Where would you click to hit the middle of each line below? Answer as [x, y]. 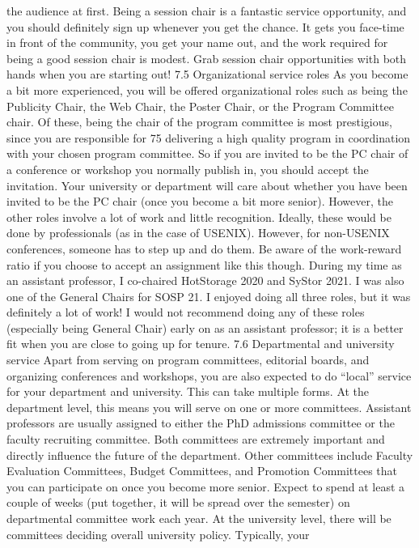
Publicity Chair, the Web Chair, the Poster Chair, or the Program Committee [200, 106]
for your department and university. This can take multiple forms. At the [188, 391]
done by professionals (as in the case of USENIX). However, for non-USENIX [198, 233]
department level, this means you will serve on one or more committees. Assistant [209, 407]
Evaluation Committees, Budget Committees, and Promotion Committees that [202, 471]
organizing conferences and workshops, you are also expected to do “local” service [209, 375]
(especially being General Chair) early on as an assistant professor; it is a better [205, 327]
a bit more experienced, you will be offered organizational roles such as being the [207, 89]
